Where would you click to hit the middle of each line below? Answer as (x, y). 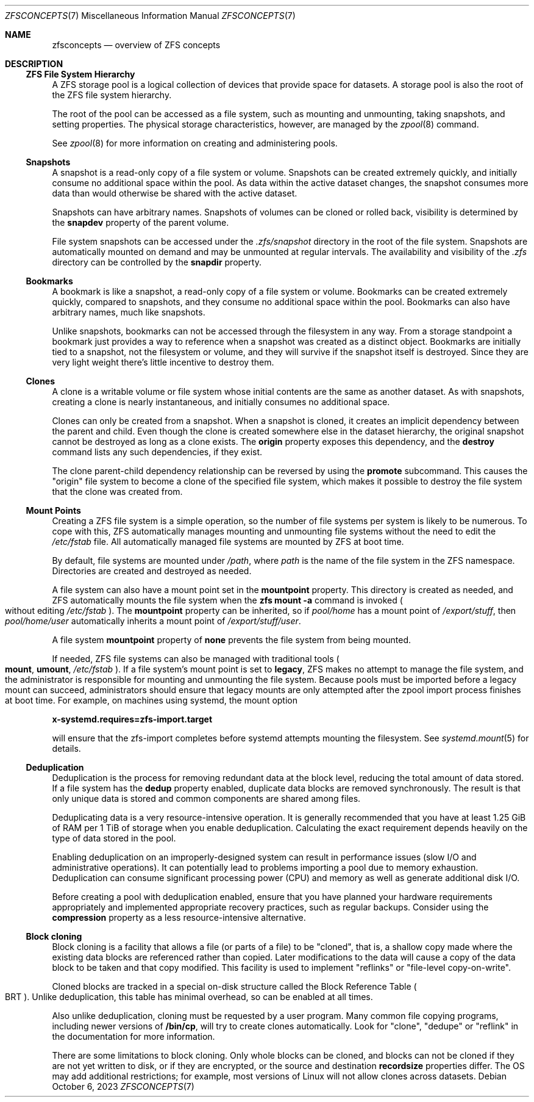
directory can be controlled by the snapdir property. (157, 262)
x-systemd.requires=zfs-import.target (132, 719)
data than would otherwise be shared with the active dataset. (175, 193)
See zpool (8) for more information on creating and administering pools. (195, 143)
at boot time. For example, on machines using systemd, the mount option (151, 700)
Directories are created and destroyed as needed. (152, 571)
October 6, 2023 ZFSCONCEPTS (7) (123, 1086)
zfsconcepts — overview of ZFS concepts (136, 45)
